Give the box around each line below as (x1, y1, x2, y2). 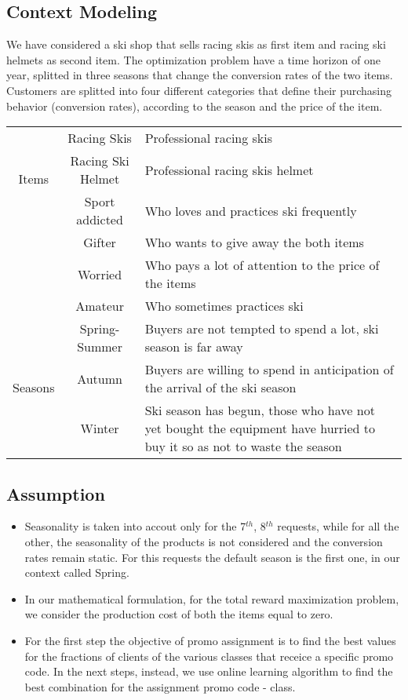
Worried (78, 264, 122, 283)
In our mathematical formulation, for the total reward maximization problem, (24, 590, 399, 607)
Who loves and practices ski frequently (144, 201, 357, 220)
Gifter (83, 233, 116, 252)
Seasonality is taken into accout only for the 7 (24, 518, 246, 534)
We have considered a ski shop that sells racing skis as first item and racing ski (6, 36, 386, 53)
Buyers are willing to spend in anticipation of (144, 360, 394, 379)
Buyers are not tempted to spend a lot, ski (144, 319, 379, 338)
